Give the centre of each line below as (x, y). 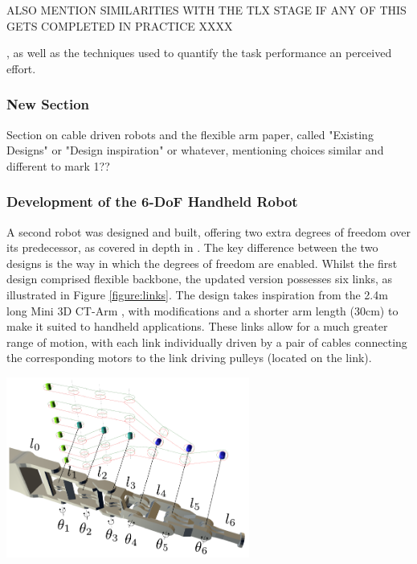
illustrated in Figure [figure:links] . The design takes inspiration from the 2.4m (197, 294)
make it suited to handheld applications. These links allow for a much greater (197, 326)
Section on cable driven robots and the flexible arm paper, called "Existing (190, 134)
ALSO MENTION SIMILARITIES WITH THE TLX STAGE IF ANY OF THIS (206, 10)
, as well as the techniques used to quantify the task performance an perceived (199, 53)
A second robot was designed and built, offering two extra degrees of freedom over (208, 231)
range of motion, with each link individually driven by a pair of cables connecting (207, 342)
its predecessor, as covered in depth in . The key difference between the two (192, 247)
